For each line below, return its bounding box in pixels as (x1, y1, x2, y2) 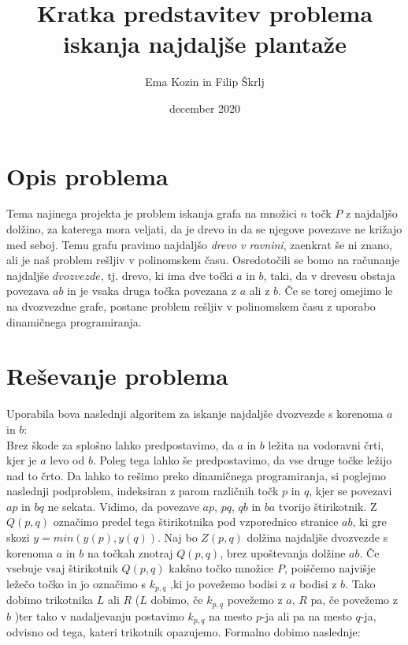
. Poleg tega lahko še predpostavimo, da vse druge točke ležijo (92, 452, 392, 468)
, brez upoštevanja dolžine (220, 544, 346, 561)
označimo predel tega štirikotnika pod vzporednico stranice (53, 513, 339, 530)
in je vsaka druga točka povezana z (67, 282, 236, 299)
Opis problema (6, 159, 169, 192)
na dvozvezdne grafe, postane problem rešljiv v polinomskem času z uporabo (6, 298, 376, 314)
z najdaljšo (346, 205, 398, 222)
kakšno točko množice (169, 560, 274, 576)
